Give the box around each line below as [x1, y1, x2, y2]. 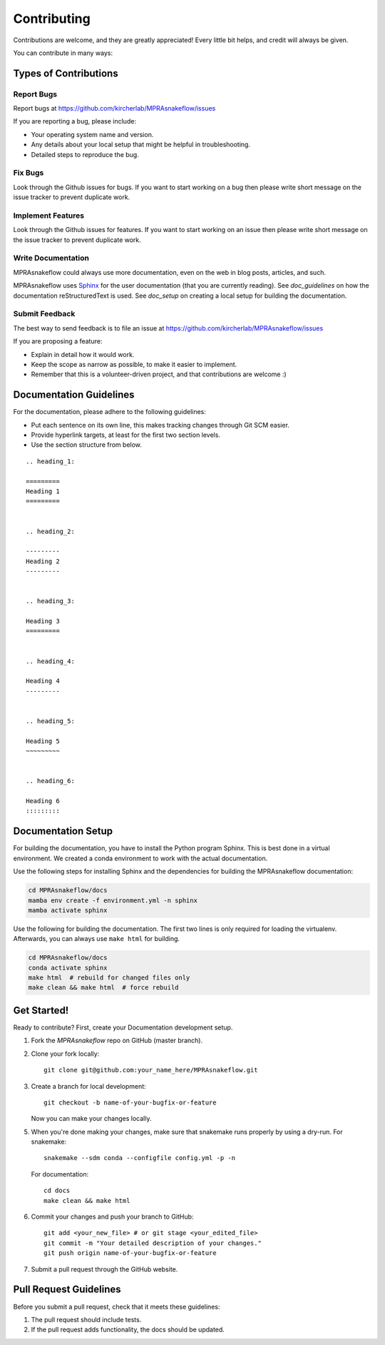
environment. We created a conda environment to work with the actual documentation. [13, 854, 268, 862]
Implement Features [13, 211, 85, 221]
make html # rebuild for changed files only [28, 974, 190, 982]
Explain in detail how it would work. [31, 350, 135, 358]
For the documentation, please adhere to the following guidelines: [13, 408, 207, 416]
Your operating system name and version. [31, 130, 154, 138]
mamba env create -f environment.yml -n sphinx [28, 896, 197, 905]
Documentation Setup [13, 825, 113, 837]
